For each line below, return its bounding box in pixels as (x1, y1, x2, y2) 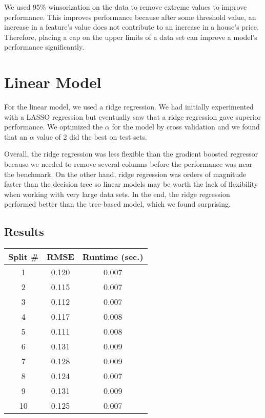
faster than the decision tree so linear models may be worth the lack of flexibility (4, 179, 258, 189)
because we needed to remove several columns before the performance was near (4, 159, 253, 169)
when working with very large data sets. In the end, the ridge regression (4, 188, 230, 199)
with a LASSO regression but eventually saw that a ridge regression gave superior (4, 111, 261, 122)
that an (4, 131, 28, 142)
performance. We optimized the (4, 121, 103, 132)
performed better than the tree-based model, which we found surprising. (4, 199, 231, 209)
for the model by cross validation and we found (112, 121, 260, 132)
